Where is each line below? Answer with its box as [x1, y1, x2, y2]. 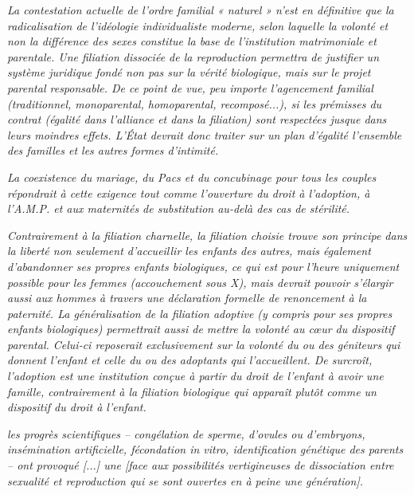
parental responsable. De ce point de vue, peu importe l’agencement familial [7, 79, 373, 96]
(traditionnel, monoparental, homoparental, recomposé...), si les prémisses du [7, 95, 382, 112]
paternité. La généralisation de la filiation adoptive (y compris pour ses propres [7, 304, 393, 321]
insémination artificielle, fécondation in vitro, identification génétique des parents [7, 441, 404, 458]
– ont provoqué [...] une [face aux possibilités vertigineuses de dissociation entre [7, 457, 394, 473]
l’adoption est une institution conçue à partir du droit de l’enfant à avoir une [7, 367, 384, 384]
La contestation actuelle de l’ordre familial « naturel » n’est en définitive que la [7, 2, 394, 18]
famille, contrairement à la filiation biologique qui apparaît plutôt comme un [7, 383, 377, 399]
